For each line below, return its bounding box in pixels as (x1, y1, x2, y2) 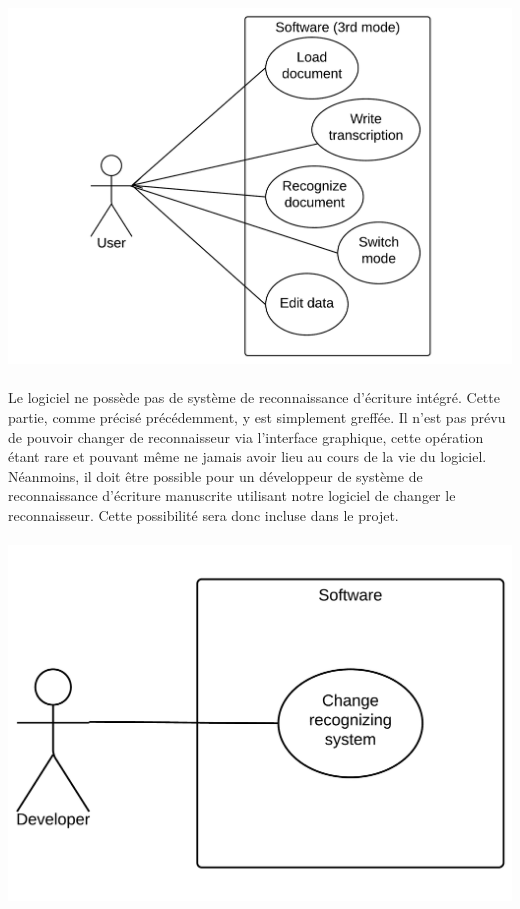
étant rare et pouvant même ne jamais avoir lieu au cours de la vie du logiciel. (8, 446, 487, 467)
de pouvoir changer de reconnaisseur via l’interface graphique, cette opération (8, 426, 484, 447)
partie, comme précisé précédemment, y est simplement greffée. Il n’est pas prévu (8, 407, 506, 428)
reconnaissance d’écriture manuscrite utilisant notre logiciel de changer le (8, 485, 456, 506)
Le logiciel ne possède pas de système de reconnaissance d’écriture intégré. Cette (8, 387, 500, 408)
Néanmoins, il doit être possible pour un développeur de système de (8, 465, 423, 486)
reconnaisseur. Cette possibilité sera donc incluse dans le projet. (8, 505, 399, 526)
